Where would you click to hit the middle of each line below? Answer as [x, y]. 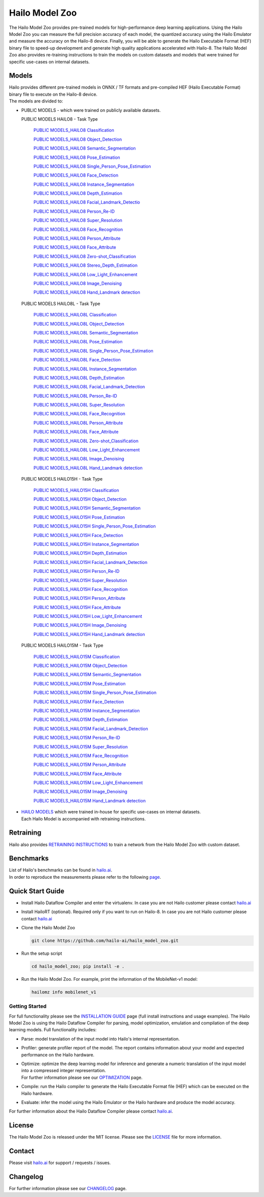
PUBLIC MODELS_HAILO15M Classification [77, 657]
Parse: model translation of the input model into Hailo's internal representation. [101, 1039]
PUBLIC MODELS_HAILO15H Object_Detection [80, 499]
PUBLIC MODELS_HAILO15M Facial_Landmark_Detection [91, 729]
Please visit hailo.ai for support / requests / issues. [60, 1163]
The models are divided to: [36, 101]
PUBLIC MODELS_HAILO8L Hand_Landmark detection [88, 468]
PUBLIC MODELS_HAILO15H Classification [76, 490]
